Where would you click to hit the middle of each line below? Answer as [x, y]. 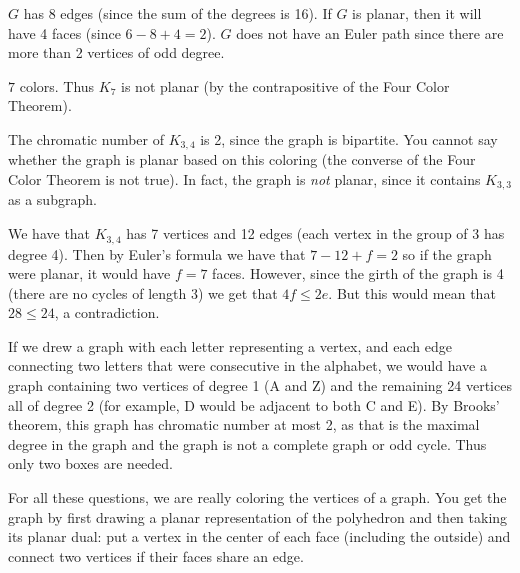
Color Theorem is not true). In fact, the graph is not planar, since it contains [244, 179]
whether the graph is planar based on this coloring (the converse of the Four [242, 159]
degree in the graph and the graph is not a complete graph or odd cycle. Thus [247, 443]
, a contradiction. [107, 312]
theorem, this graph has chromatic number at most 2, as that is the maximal [244, 424]
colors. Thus [57, 85]
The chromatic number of [86, 138]
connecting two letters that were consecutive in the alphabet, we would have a [247, 365]
